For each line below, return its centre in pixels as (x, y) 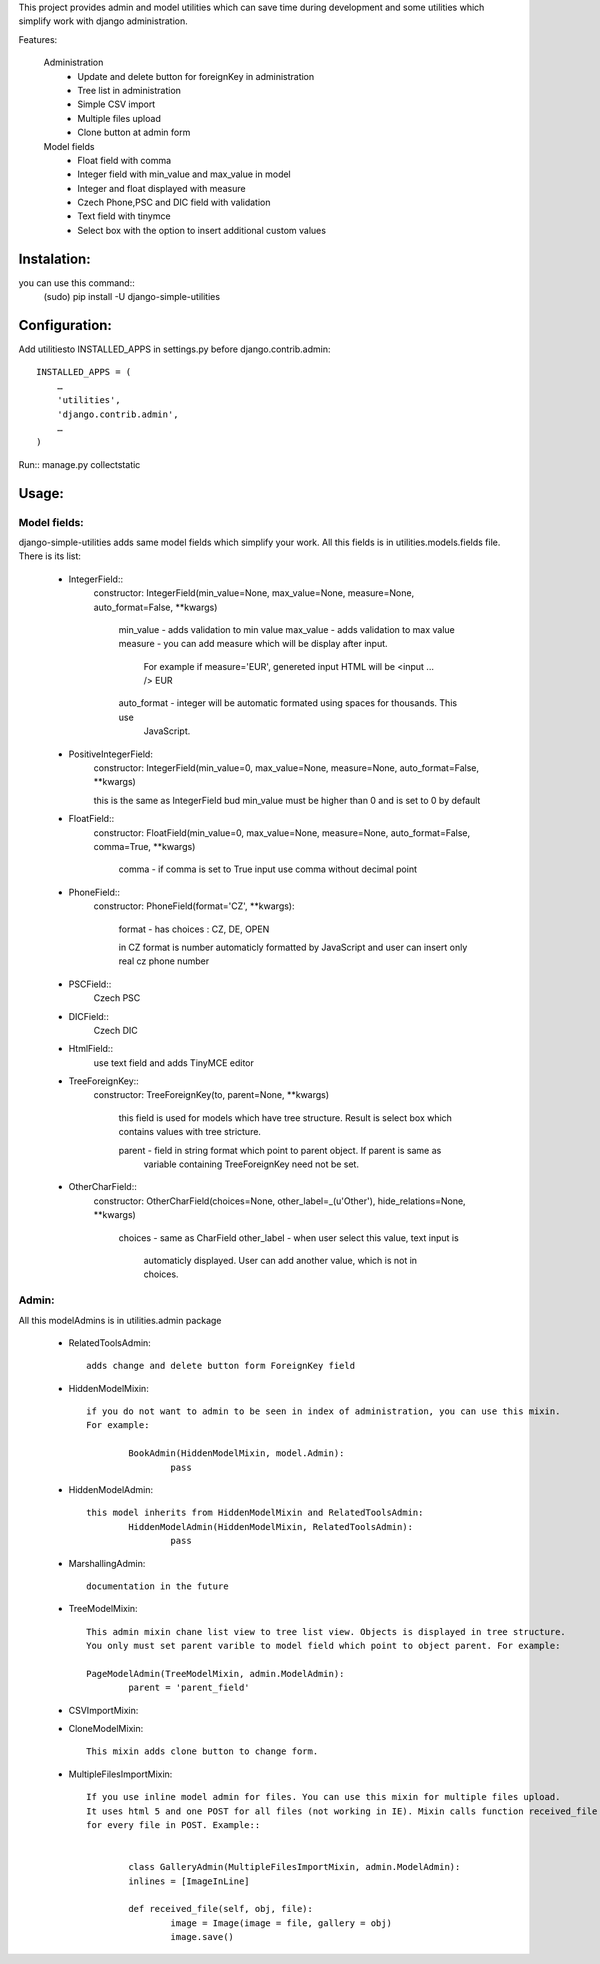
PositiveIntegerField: (111, 754)
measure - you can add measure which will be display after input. (253, 644)
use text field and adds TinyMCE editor (173, 1062)
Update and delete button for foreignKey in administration (196, 76)
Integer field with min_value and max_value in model (184, 174)
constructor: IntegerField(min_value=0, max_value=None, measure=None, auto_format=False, (286, 768)
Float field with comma (124, 160)
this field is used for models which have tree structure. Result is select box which (285, 1117)
